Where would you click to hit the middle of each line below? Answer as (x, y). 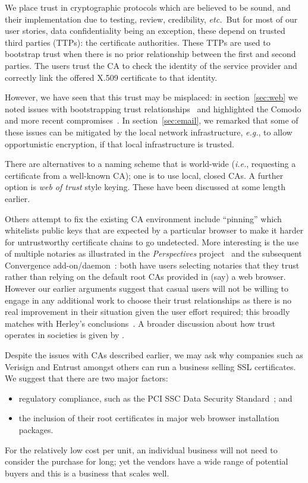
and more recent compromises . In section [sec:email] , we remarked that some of (152, 120)
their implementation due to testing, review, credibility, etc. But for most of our (151, 19)
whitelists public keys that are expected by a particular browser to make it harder (154, 230)
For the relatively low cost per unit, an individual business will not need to (141, 449)
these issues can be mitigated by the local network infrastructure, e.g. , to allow (149, 132)
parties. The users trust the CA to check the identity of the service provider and (151, 65)
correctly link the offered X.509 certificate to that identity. (111, 77)
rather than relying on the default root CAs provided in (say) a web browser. (145, 277)
